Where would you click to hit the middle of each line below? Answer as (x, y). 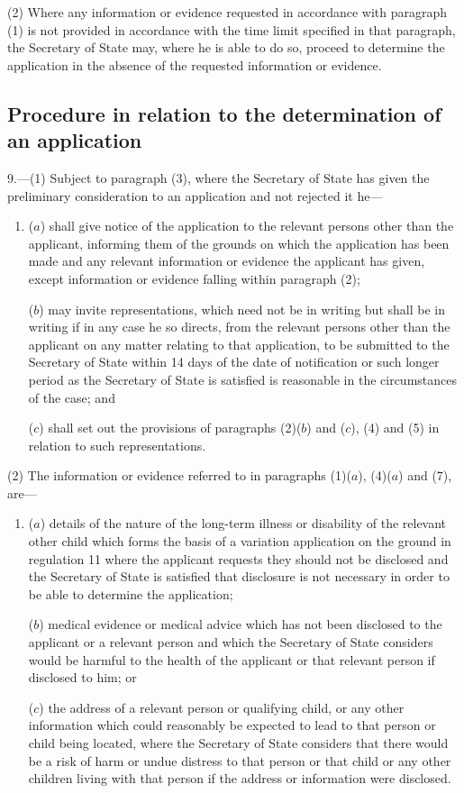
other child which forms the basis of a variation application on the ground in (240, 541)
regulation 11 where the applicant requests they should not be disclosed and (238, 558)
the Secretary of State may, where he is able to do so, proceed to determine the (226, 47)
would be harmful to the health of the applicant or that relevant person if (232, 659)
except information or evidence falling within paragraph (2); (194, 278)
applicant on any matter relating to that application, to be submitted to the (239, 344)
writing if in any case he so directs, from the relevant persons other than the (239, 327)
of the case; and (72, 397)
